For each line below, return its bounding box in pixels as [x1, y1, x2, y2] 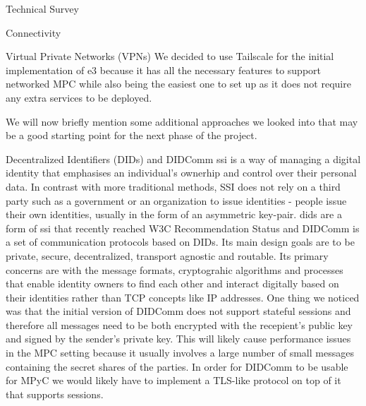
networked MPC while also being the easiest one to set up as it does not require [6, 76, 351, 91]
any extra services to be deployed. [6, 90, 152, 105]
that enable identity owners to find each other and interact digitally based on [6, 276, 339, 291]
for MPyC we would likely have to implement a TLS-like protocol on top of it [6, 373, 341, 388]
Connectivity [6, 25, 61, 40]
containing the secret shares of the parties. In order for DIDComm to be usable [6, 359, 348, 374]
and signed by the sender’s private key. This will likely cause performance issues [6, 331, 351, 346]
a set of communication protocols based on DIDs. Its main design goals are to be [6, 234, 355, 249]
